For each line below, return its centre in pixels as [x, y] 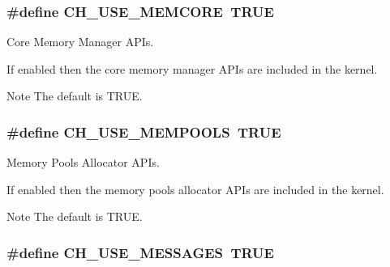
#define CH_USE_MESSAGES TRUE [140, 252]
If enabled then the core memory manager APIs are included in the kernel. [192, 68]
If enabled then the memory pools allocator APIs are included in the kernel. [195, 189]
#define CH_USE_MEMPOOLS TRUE [144, 131]
